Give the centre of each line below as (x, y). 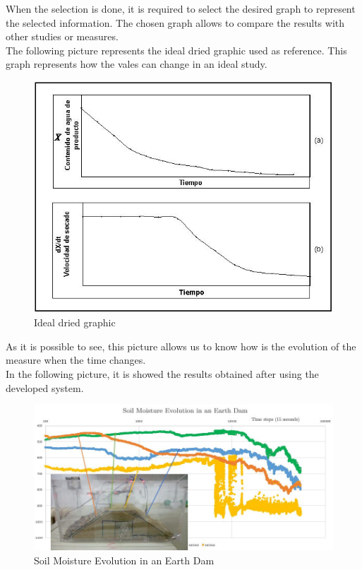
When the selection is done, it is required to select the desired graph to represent (181, 8)
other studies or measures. (62, 36)
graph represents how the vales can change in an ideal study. (137, 64)
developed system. (45, 387)
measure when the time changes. (76, 360)
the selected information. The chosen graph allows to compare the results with (175, 22)
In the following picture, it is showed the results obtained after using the (162, 374)
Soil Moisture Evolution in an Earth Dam (124, 560)
